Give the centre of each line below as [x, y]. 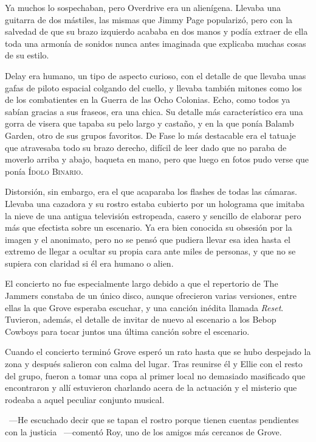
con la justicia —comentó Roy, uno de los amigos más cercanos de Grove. [143, 432]
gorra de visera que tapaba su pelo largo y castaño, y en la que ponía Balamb [149, 123]
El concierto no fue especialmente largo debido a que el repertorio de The [142, 283]
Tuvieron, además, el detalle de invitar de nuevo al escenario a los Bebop [141, 319]
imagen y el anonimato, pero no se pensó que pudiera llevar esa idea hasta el [148, 239]
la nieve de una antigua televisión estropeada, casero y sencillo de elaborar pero [153, 215]
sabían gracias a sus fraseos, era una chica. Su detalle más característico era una [154, 111]
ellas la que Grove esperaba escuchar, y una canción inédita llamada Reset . [144, 307]
